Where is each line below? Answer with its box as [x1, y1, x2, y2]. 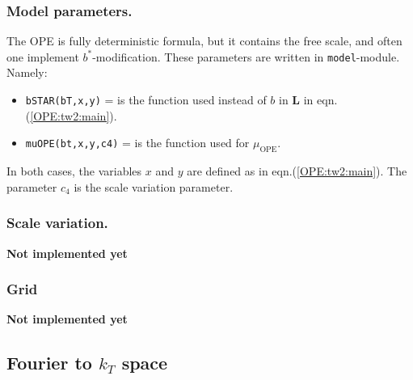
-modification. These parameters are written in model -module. [92, 48, 400, 65]
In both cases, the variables [6, 163, 142, 179]
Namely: [6, 64, 48, 81]
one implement [6, 48, 79, 65]
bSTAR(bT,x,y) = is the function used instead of [25, 91, 267, 108]
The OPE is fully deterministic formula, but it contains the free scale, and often [6, 32, 402, 49]
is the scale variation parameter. [74, 178, 234, 195]
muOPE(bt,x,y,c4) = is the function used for [25, 134, 250, 151]
